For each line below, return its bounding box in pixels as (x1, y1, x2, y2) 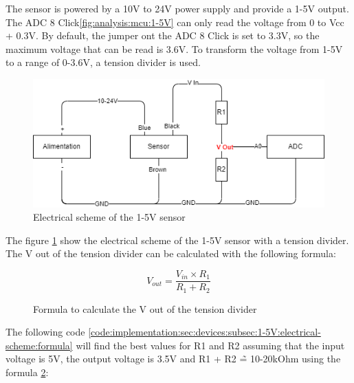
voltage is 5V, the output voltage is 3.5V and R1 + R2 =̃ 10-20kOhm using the (5, 351, 341, 366)
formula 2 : (5, 364, 49, 379)
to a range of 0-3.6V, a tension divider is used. (5, 55, 201, 69)
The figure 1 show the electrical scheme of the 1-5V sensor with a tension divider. (5, 232, 349, 247)
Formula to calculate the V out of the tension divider (33, 301, 257, 316)
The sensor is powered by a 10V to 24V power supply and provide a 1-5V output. (5, 1, 349, 15)
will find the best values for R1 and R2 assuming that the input (76, 338, 345, 352)
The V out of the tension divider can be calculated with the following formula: (5, 246, 336, 261)
